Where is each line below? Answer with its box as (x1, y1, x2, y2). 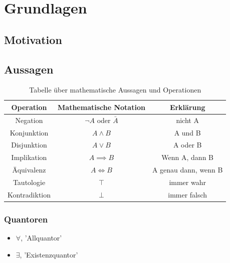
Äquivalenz (12, 164, 46, 175)
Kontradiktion (8, 189, 51, 199)
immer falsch (168, 189, 207, 199)
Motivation (4, 31, 62, 47)
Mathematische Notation (58, 101, 145, 112)
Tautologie (13, 177, 46, 187)
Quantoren (4, 212, 48, 225)
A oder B (173, 139, 202, 150)
